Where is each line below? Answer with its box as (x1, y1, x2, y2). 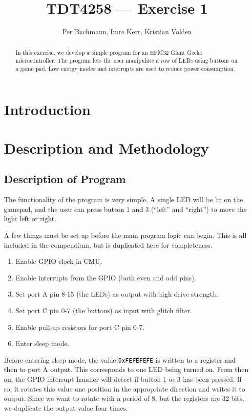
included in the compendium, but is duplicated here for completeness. (4, 239, 212, 250)
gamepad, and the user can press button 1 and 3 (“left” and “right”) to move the (4, 204, 247, 214)
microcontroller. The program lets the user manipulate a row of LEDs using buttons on (15, 56, 238, 65)
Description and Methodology (4, 138, 209, 158)
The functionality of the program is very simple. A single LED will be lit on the (4, 194, 243, 205)
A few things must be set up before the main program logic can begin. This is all (4, 230, 247, 240)
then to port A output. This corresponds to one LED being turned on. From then (4, 364, 249, 374)
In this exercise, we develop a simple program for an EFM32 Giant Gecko (15, 48, 203, 56)
